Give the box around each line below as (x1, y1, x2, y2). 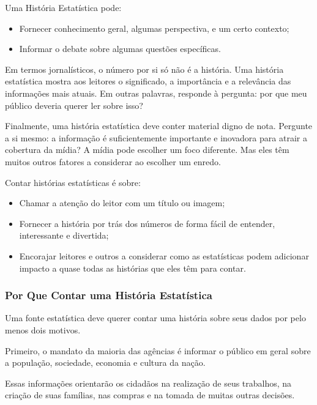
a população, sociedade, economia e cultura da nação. (5, 356, 206, 369)
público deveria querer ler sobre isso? (5, 98, 143, 111)
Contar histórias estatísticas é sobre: (5, 176, 141, 188)
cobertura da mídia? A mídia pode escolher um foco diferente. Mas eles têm (5, 143, 289, 156)
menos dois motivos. (5, 323, 81, 336)
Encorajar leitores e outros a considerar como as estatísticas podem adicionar (19, 249, 309, 262)
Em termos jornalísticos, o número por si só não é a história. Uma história (5, 62, 284, 75)
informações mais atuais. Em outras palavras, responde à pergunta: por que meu (5, 86, 307, 99)
